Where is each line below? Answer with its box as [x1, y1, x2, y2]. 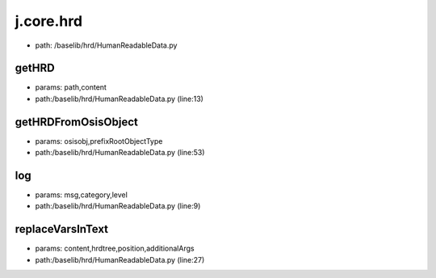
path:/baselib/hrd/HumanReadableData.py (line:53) [35, 148, 205, 158]
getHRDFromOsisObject [15, 115, 139, 128]
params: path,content [35, 82, 107, 92]
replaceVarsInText [15, 222, 109, 236]
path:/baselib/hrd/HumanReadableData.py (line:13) [35, 94, 203, 103]
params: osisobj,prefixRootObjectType [35, 136, 163, 145]
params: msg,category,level [35, 190, 128, 200]
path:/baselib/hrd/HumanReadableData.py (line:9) [35, 201, 201, 211]
